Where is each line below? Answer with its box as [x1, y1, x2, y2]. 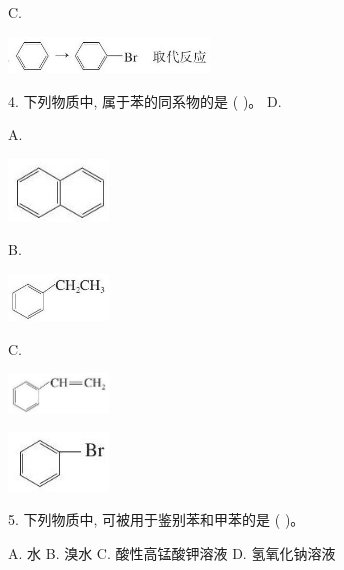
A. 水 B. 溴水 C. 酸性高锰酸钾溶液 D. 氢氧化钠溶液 [8, 543, 336, 564]
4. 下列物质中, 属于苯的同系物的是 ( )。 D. [8, 90, 282, 111]
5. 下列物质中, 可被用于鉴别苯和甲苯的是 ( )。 [8, 509, 305, 530]
